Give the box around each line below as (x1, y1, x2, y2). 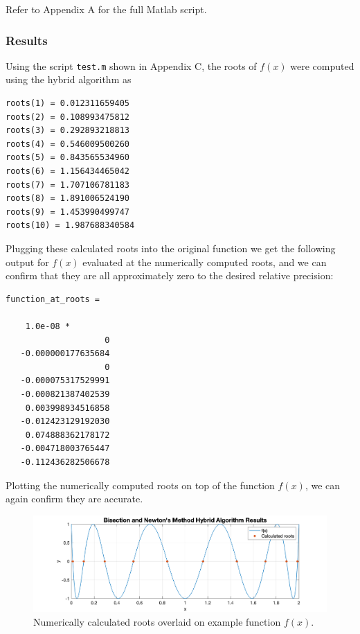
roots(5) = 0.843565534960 (6, 152, 129, 163)
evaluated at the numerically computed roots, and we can (82, 254, 327, 269)
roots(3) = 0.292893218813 (6, 125, 129, 136)
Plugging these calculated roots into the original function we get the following (6, 241, 336, 255)
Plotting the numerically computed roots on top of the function (6, 477, 275, 492)
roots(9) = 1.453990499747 (6, 206, 129, 217)
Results (6, 31, 48, 49)
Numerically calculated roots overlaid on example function (33, 614, 281, 628)
